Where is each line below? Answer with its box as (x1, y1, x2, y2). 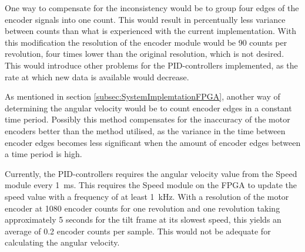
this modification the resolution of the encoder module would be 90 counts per (5, 36, 287, 48)
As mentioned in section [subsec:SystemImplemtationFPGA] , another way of (5, 90, 280, 103)
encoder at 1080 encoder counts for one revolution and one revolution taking (5, 202, 280, 214)
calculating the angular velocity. (5, 236, 120, 248)
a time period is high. (5, 148, 82, 160)
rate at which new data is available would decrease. (5, 70, 189, 83)
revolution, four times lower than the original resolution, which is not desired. (5, 47, 284, 60)
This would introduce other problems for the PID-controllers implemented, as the (5, 59, 298, 71)
